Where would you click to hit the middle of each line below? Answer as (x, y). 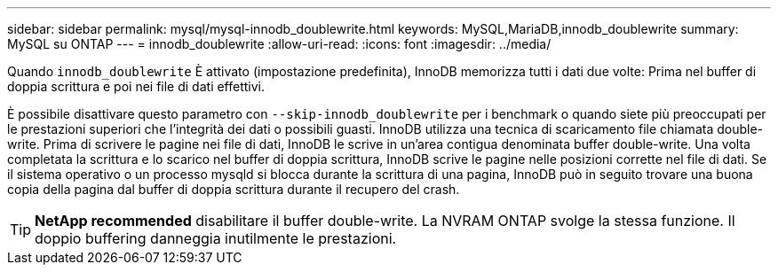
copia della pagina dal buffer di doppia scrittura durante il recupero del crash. (234, 189)
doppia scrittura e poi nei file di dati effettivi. (136, 86)
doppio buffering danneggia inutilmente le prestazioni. (216, 238)
